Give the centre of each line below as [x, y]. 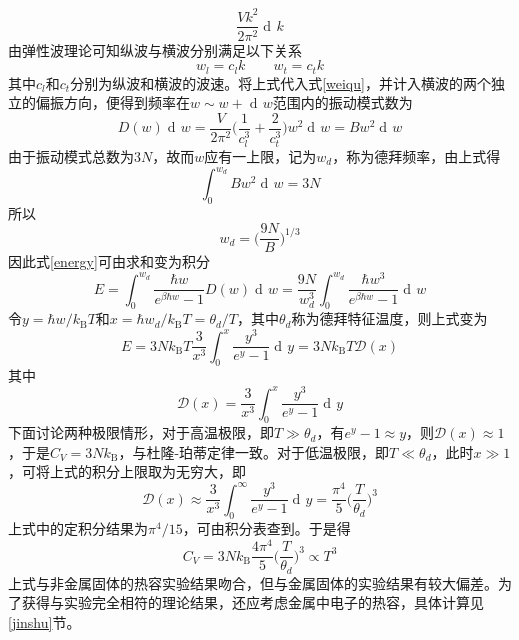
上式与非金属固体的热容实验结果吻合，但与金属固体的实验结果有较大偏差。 [253, 582]
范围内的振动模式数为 [342, 102]
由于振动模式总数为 [71, 155]
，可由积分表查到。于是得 [266, 528]
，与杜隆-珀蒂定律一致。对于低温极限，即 [254, 451]
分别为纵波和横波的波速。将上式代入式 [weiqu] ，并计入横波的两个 [280, 82]
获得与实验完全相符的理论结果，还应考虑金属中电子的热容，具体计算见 [252, 602]
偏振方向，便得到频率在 [112, 102]
